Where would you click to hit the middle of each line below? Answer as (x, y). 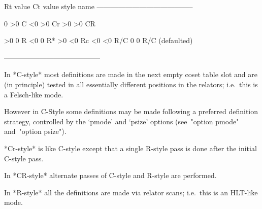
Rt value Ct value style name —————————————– (99, 6)
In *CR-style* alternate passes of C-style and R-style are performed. (110, 175)
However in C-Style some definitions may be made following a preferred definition (131, 111)
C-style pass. (24, 158)
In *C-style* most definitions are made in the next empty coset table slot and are (131, 74)
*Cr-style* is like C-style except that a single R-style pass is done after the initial (130, 148)
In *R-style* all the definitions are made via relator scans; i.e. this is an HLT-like (131, 192)
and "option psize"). (35, 131)
